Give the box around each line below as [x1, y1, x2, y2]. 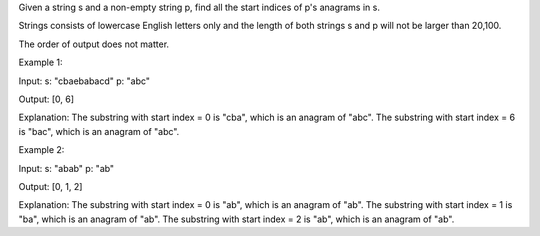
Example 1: [18, 56, 63, 69]
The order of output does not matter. [18, 38, 170, 50]
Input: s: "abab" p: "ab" [18, 162, 115, 174]
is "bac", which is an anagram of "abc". [18, 125, 180, 137]
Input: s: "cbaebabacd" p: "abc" [18, 75, 150, 87]
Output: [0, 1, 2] [18, 180, 83, 192]
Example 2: [18, 144, 65, 156]
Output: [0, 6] [18, 93, 75, 105]
